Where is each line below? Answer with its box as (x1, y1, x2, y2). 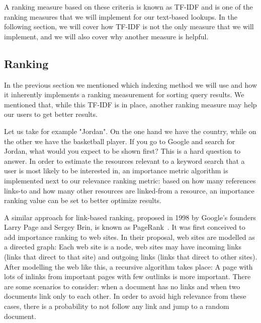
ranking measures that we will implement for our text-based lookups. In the (4, 11, 238, 22)
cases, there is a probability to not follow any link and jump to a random (4, 301, 229, 311)
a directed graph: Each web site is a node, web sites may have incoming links (4, 241, 241, 252)
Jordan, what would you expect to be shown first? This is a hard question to (4, 146, 241, 156)
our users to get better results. (4, 109, 98, 119)
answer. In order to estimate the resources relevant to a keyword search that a (4, 155, 245, 166)
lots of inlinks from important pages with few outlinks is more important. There (4, 271, 251, 282)
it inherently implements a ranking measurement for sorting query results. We (4, 89, 244, 100)
